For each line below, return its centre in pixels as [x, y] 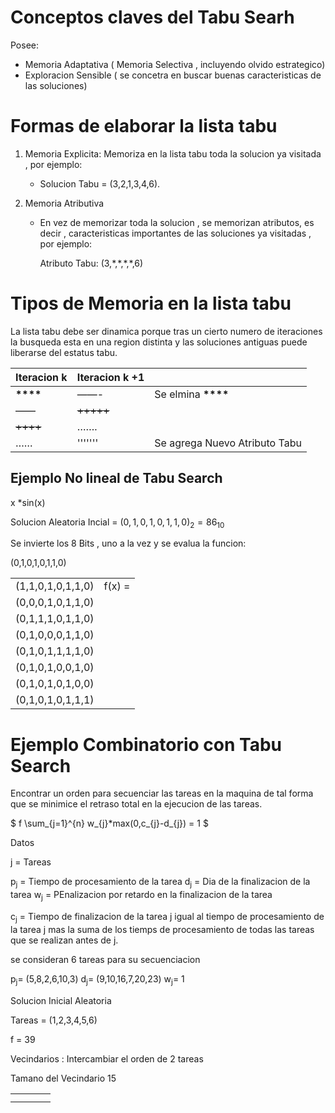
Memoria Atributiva [64, 203]
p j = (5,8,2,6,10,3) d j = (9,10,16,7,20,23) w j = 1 [97, 979]
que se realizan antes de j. [64, 940]
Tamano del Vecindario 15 [63, 1078]
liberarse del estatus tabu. [64, 352]
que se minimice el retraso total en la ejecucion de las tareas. [136, 804]
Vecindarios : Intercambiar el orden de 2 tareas [107, 1058]
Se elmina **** [192, 394]
